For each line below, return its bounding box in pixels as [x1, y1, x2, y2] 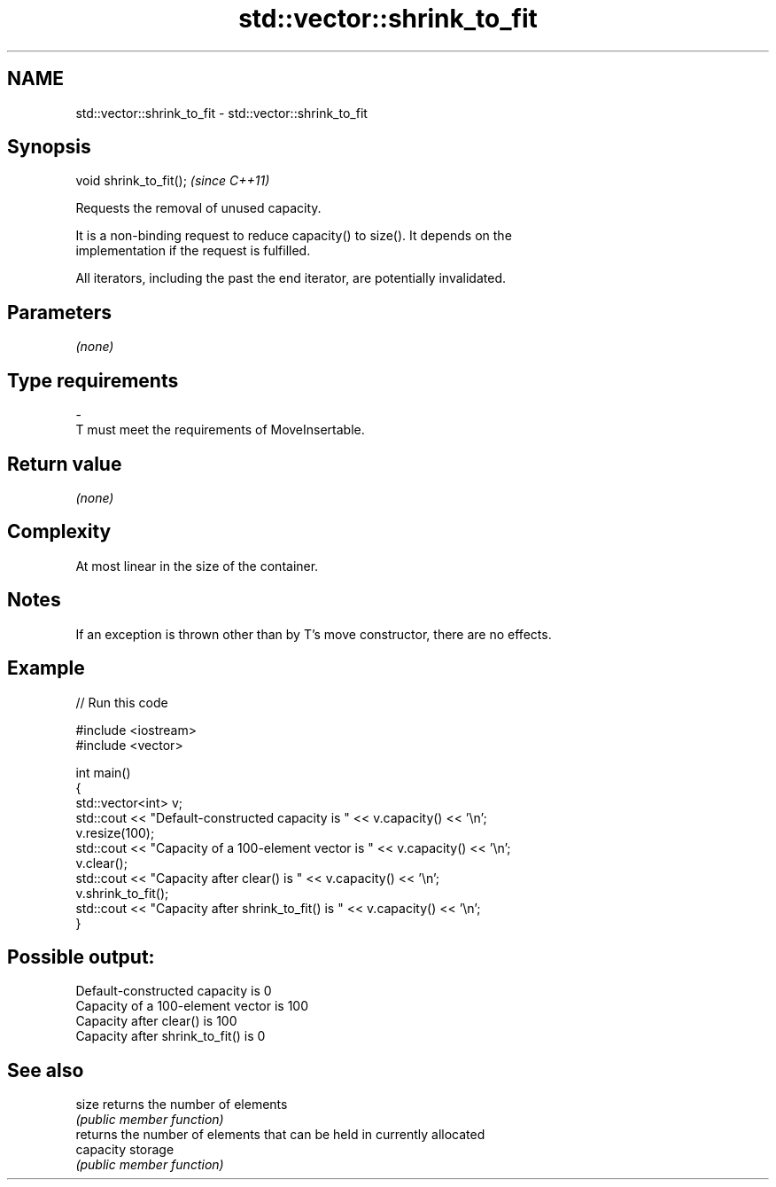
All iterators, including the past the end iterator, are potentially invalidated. [75, 270, 506, 286]
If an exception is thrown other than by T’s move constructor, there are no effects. [75, 626, 552, 642]
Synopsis [7, 136, 91, 159]
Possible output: [7, 945, 155, 968]
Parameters [7, 301, 112, 324]
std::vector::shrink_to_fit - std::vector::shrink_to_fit [75, 105, 368, 121]
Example [7, 657, 85, 680]
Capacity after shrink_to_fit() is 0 [75, 1028, 266, 1044]
